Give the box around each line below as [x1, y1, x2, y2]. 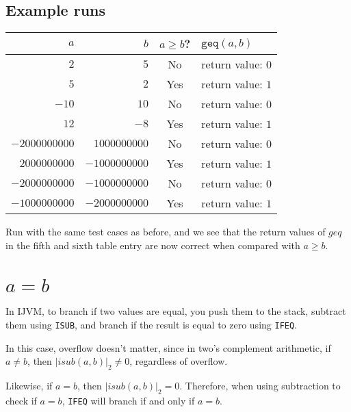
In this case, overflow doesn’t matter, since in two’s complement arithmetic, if [5, 340, 331, 355]
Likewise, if [5, 378, 53, 392]
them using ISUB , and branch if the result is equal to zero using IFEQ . [5, 317, 298, 331]
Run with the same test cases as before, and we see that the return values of [5, 224, 326, 239]
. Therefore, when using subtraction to [179, 378, 341, 392]
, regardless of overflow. [129, 354, 228, 368]
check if [5, 393, 37, 407]
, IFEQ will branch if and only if [62, 393, 195, 407]
